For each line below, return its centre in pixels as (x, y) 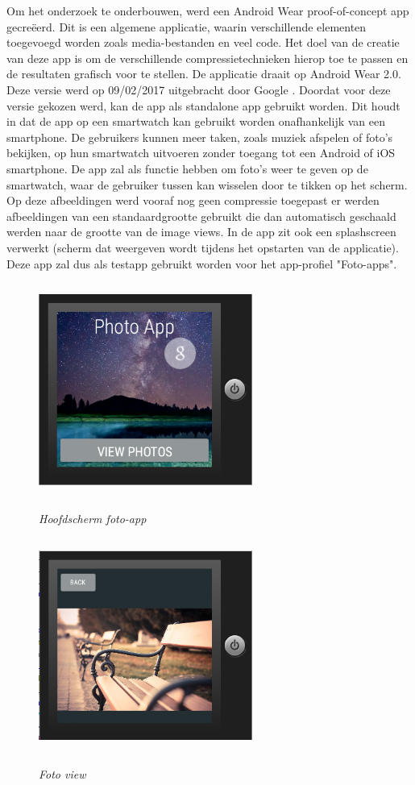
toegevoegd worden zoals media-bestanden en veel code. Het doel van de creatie (203, 42)
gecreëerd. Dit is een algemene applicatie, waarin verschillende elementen (187, 26)
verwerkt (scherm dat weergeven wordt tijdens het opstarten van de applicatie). (203, 247)
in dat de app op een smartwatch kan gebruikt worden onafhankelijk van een (196, 121)
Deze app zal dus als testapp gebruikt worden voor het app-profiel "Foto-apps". (202, 263)
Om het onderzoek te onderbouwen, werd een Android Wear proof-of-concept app (208, 10)
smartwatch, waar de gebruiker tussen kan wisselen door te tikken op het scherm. (207, 184)
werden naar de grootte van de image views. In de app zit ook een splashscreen (201, 232)
